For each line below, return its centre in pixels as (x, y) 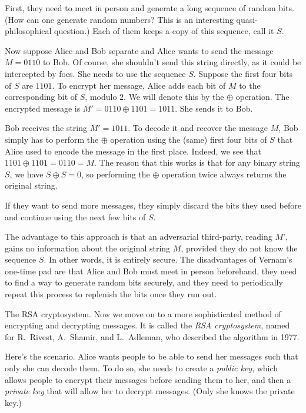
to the (250, 85)
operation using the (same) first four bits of (189, 139)
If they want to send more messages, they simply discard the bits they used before (153, 205)
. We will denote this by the (174, 97)
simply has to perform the (52, 139)
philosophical (28, 31)
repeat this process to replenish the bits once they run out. (111, 294)
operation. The (262, 97)
